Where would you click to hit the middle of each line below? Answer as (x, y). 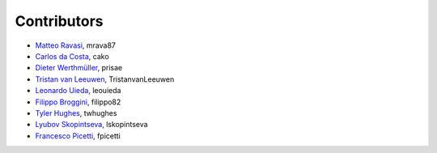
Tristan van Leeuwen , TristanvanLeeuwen (105, 79)
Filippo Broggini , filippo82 (78, 102)
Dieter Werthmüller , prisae (79, 68)
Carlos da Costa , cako (72, 56)
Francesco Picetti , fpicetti (78, 136)
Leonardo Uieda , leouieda (78, 91)
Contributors (59, 21)
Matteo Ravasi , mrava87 (76, 45)
